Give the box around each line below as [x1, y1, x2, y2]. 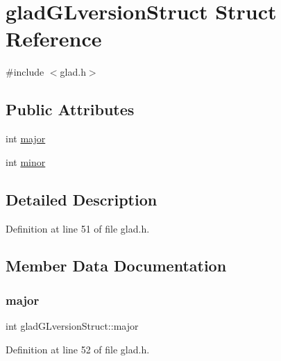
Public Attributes [6, 99, 135, 120]
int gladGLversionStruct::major [6, 319, 139, 333]
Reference [6, 24, 102, 53]
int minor [6, 154, 46, 169]
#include [6, 65, 44, 79]
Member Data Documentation [6, 255, 227, 276]
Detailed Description [6, 188, 157, 210]
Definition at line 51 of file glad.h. [6, 221, 150, 235]
